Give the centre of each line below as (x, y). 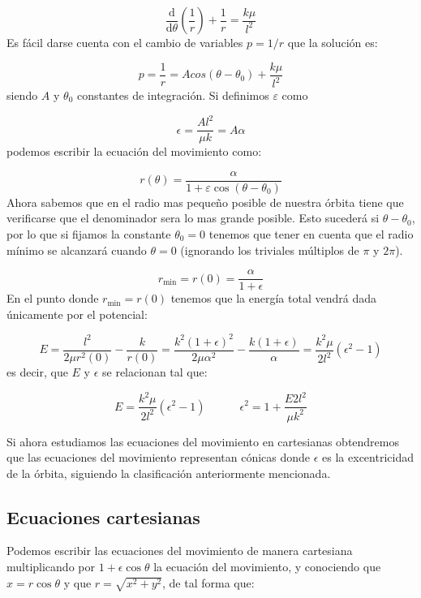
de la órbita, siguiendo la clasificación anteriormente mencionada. (169, 473)
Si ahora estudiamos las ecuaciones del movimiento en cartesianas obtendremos (203, 441)
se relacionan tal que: (155, 372)
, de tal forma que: (208, 582)
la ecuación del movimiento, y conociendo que (267, 567)
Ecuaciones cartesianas (103, 516)
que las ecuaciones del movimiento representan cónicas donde (159, 457)
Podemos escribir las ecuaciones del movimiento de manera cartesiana (180, 551)
